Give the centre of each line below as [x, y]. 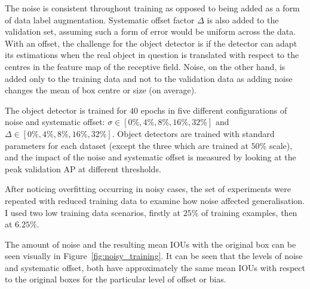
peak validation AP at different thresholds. [83, 168]
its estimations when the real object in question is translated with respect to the [152, 55]
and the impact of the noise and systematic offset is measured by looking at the [151, 157]
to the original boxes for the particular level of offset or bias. [116, 279]
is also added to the [243, 19]
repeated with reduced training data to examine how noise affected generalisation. [155, 200]
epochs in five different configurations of [214, 110]
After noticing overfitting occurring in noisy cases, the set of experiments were [148, 189]
